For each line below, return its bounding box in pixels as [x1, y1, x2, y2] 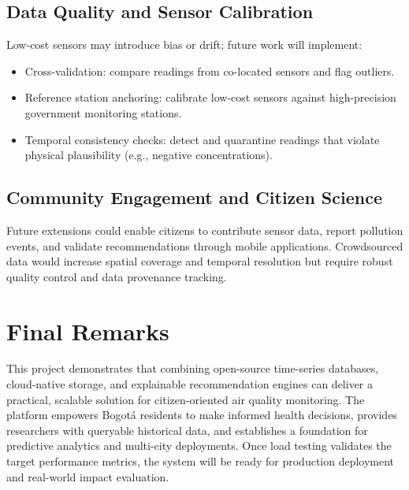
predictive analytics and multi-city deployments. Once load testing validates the [6, 437, 392, 454]
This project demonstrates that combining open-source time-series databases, [6, 360, 379, 377]
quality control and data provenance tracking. [6, 268, 227, 284]
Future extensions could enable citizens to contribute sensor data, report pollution [6, 221, 403, 238]
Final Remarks [6, 314, 169, 347]
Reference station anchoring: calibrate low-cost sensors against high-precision [24, 89, 396, 106]
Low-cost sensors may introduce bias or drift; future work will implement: [6, 36, 363, 53]
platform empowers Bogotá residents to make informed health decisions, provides [6, 406, 397, 423]
